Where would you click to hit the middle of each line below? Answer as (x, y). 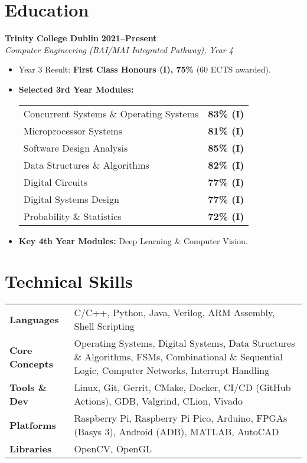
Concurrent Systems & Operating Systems (111, 113)
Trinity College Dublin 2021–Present (81, 38)
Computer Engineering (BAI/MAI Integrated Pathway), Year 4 (119, 49)
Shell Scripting (104, 326)
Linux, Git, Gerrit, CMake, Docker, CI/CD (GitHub (182, 388)
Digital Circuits (55, 182)
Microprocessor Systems (73, 130)
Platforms (33, 425)
